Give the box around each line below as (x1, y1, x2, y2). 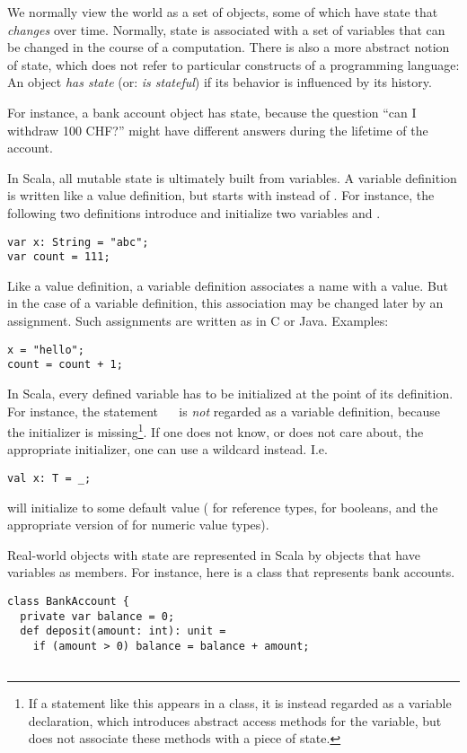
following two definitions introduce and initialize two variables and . (7, 203, 381, 222)
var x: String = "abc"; (7, 235, 149, 249)
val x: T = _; (7, 471, 92, 485)
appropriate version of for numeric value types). (7, 515, 269, 534)
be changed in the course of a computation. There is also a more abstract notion (7, 38, 450, 57)
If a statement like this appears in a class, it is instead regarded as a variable (28, 694, 452, 713)
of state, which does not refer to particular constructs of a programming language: (7, 55, 460, 74)
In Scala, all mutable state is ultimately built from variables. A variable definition (7, 168, 457, 187)
